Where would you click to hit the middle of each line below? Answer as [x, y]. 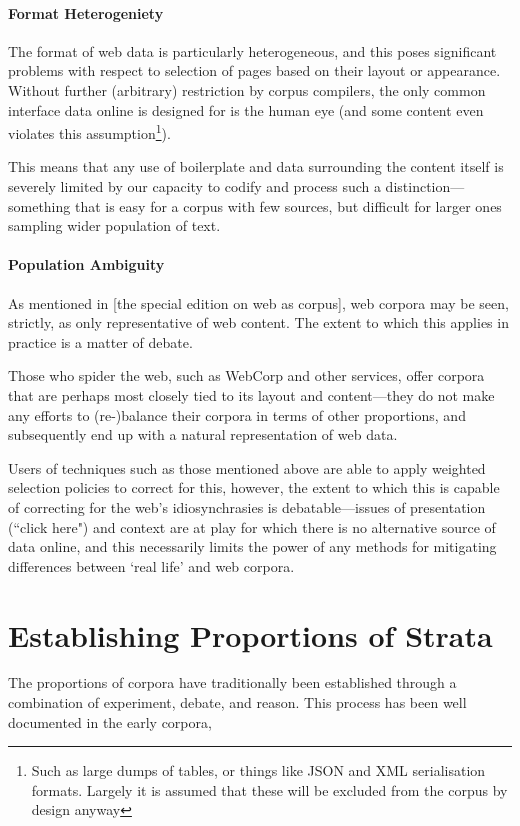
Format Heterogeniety [86, 12]
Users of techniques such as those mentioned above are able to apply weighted [247, 467]
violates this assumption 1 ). [89, 131]
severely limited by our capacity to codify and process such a [194, 186]
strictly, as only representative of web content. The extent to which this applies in [258, 322]
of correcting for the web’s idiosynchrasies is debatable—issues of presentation [247, 506]
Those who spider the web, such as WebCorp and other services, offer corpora [246, 375]
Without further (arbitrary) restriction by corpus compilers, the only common [247, 89]
